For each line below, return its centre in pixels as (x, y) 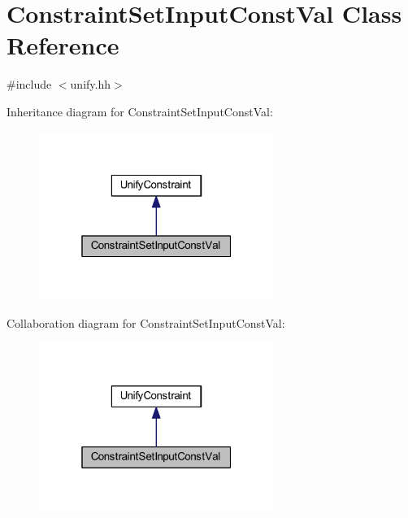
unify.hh (90, 84)
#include (29, 84)
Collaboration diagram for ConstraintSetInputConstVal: (146, 322)
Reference (63, 45)
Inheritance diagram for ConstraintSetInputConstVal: (140, 111)
